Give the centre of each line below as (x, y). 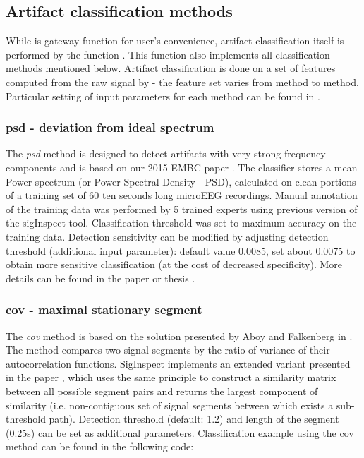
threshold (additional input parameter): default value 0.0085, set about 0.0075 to (181, 250)
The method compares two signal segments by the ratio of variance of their (168, 350)
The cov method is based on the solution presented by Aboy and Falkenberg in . (179, 336)
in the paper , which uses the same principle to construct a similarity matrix (171, 377)
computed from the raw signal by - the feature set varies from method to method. (182, 82)
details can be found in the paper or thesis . (101, 278)
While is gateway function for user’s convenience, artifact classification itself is (175, 41)
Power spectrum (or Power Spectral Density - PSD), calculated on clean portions (181, 181)
